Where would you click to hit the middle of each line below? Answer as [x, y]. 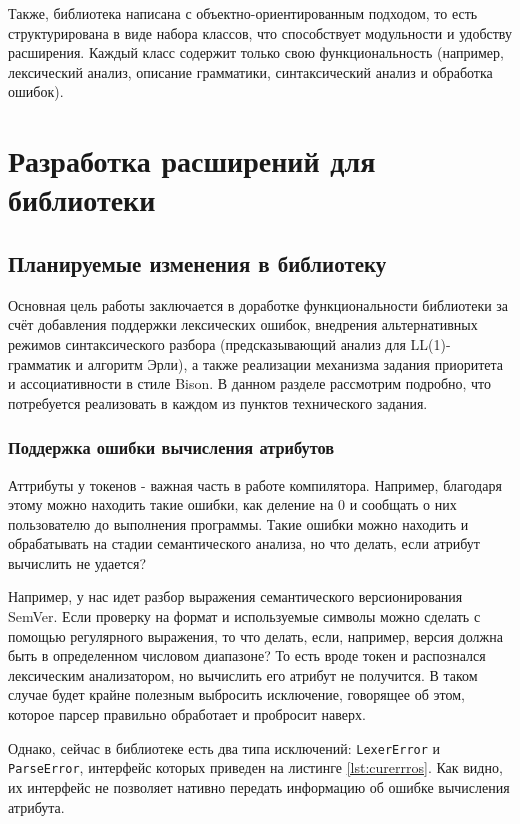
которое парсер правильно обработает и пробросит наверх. [187, 714]
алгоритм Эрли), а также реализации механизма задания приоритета [295, 363]
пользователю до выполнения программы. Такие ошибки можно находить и [238, 523]
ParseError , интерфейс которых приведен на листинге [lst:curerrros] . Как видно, [255, 767]
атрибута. [36, 806]
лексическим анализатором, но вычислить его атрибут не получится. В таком [243, 674]
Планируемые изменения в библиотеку [197, 262]
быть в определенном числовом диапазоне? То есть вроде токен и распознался [247, 655]
